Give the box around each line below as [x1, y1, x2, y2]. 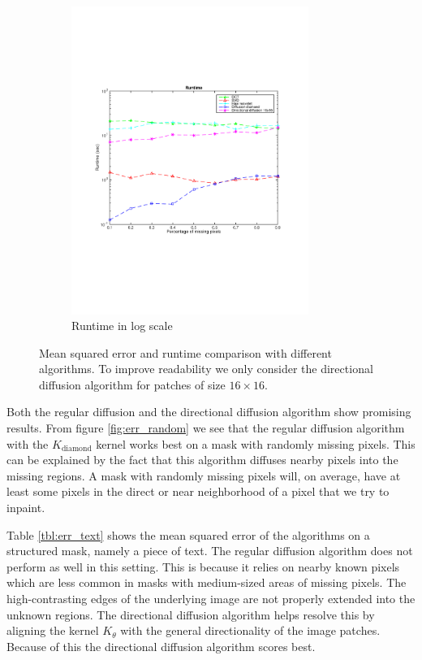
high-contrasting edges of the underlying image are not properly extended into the [6, 590, 416, 607]
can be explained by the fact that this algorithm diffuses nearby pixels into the [6, 451, 398, 468]
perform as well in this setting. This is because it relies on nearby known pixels [6, 558, 400, 575]
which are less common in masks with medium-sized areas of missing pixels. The [6, 574, 407, 591]
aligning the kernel [6, 622, 99, 639]
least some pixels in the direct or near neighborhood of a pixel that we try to [6, 483, 390, 500]
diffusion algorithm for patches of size [39, 376, 226, 393]
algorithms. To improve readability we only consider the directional [39, 360, 373, 377]
